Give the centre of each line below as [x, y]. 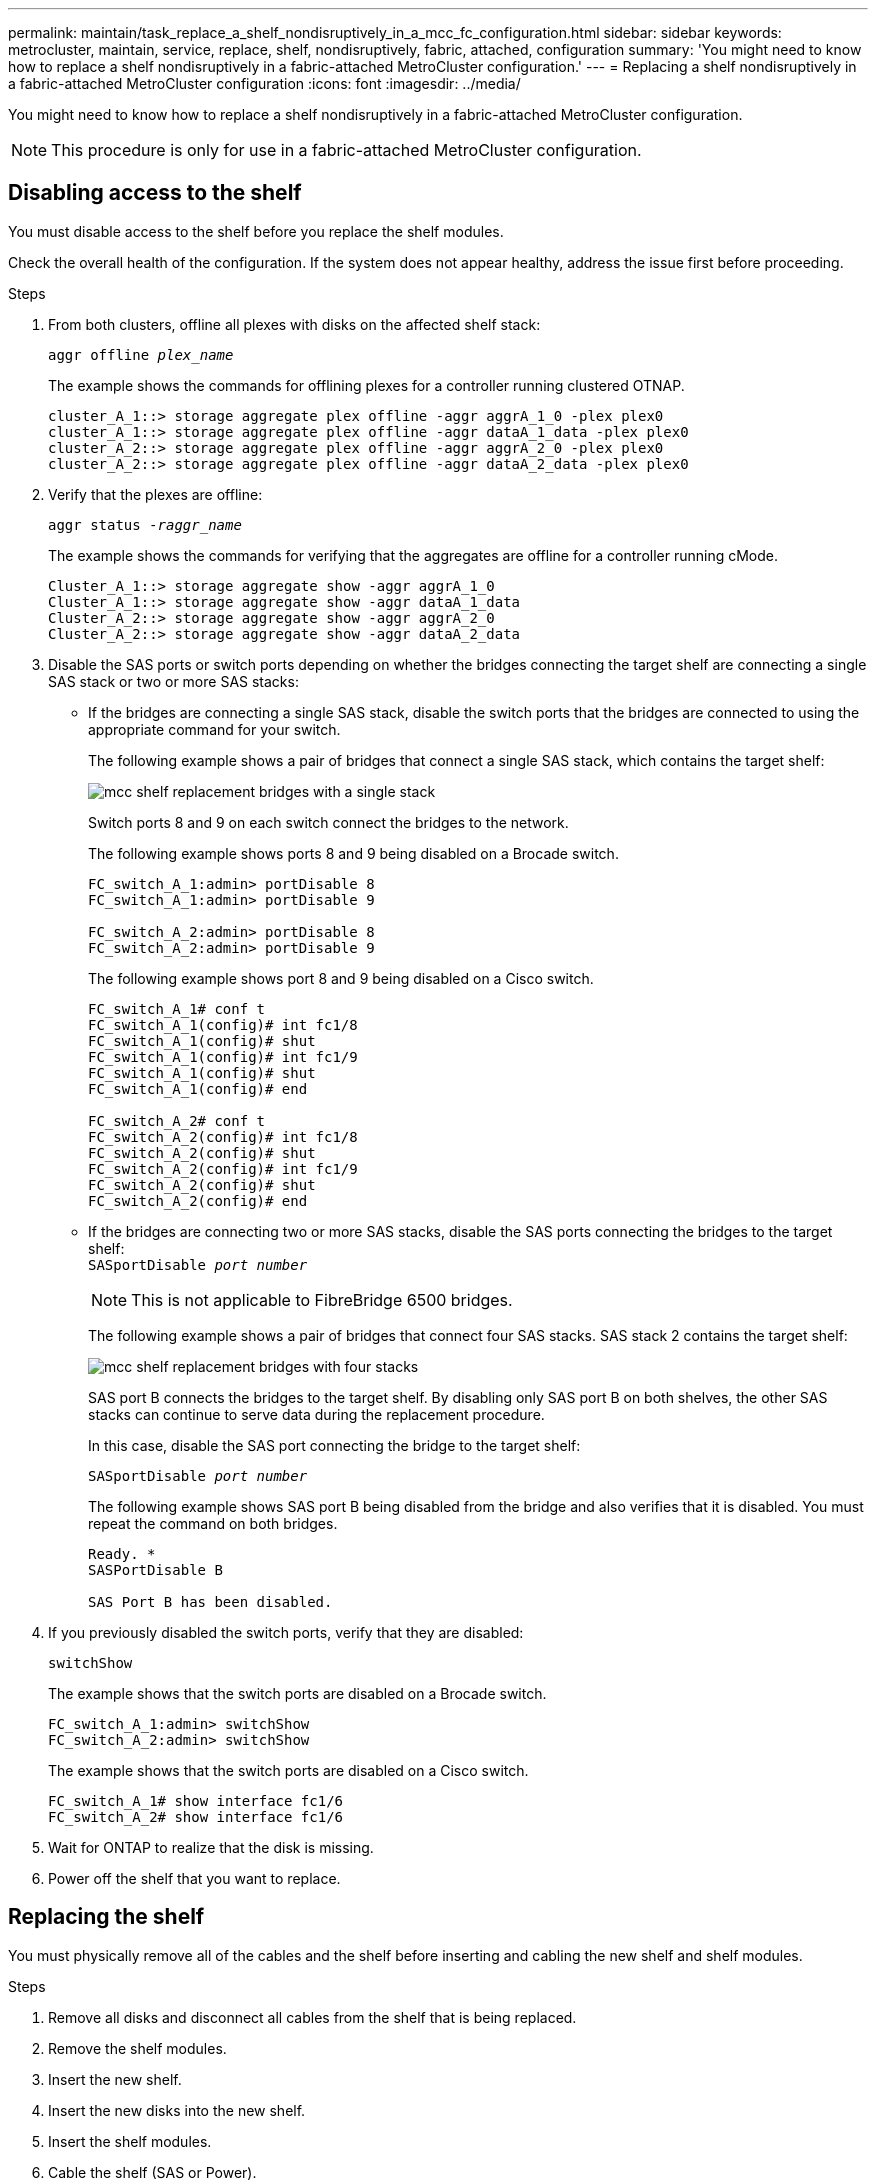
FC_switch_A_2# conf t [177, 1120]
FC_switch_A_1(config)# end [198, 1088]
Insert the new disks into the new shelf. [177, 2110]
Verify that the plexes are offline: [155, 494]
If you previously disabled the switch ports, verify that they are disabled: [286, 1632]
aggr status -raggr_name [145, 524]
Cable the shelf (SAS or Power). [152, 2172]
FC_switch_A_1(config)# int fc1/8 [223, 1024]
